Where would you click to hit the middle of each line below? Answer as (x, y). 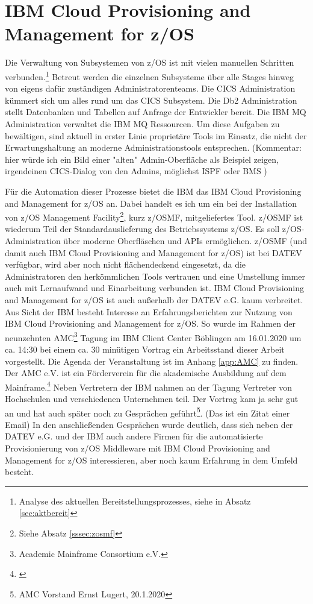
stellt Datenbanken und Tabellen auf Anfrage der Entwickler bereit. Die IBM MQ (156, 112)
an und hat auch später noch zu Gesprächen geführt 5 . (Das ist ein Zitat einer (147, 412)
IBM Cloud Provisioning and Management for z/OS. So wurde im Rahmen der (150, 323)
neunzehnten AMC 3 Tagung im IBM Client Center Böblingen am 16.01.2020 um (153, 336)
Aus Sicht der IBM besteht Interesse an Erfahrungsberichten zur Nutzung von (149, 311)
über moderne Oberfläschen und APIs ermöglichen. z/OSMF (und (185, 240)
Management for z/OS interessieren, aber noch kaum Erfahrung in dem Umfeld (151, 460)
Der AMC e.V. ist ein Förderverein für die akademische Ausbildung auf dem (146, 373)
